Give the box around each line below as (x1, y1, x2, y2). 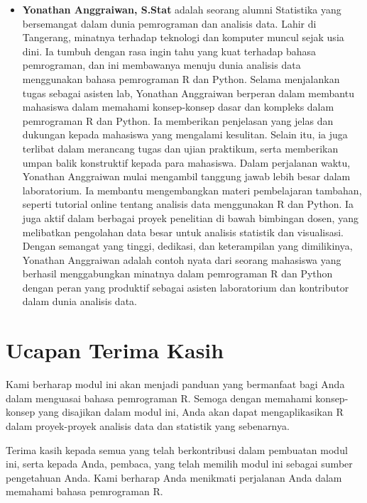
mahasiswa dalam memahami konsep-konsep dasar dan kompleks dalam (22, 99, 334, 114)
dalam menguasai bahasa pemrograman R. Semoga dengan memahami (6, 390, 312, 405)
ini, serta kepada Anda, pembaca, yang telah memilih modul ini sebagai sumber (6, 456, 353, 471)
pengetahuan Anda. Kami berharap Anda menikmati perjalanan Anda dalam (6, 470, 342, 485)
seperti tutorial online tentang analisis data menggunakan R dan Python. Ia (22, 197, 354, 211)
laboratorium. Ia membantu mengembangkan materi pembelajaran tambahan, (22, 182, 362, 197)
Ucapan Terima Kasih (6, 336, 224, 365)
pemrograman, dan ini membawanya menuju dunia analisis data (22, 57, 301, 72)
